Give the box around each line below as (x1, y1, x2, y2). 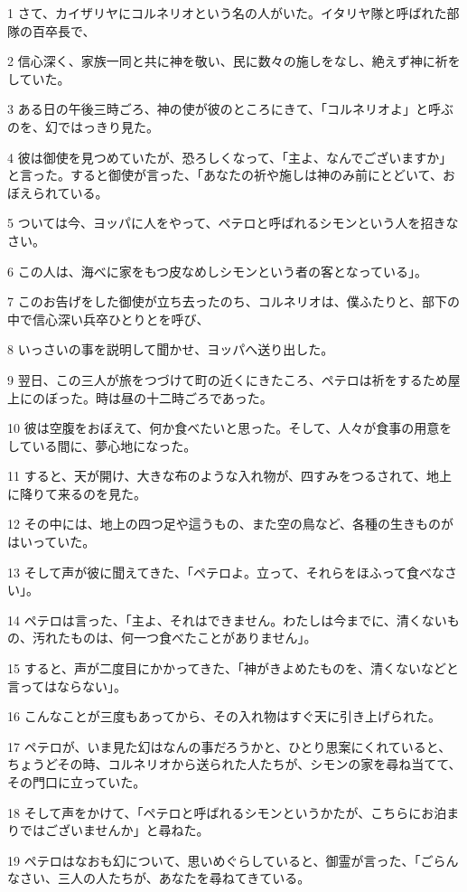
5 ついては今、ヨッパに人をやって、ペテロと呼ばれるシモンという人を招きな (7, 213, 459, 232)
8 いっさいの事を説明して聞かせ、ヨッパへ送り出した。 (7, 340, 334, 359)
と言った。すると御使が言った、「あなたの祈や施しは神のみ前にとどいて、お (7, 165, 455, 184)
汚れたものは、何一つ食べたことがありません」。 (32, 628, 317, 647)
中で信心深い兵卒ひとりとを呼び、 (7, 309, 210, 328)
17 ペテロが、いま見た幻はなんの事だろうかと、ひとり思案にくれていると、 (7, 737, 452, 756)
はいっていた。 (7, 532, 96, 551)
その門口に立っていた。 (7, 773, 146, 791)
